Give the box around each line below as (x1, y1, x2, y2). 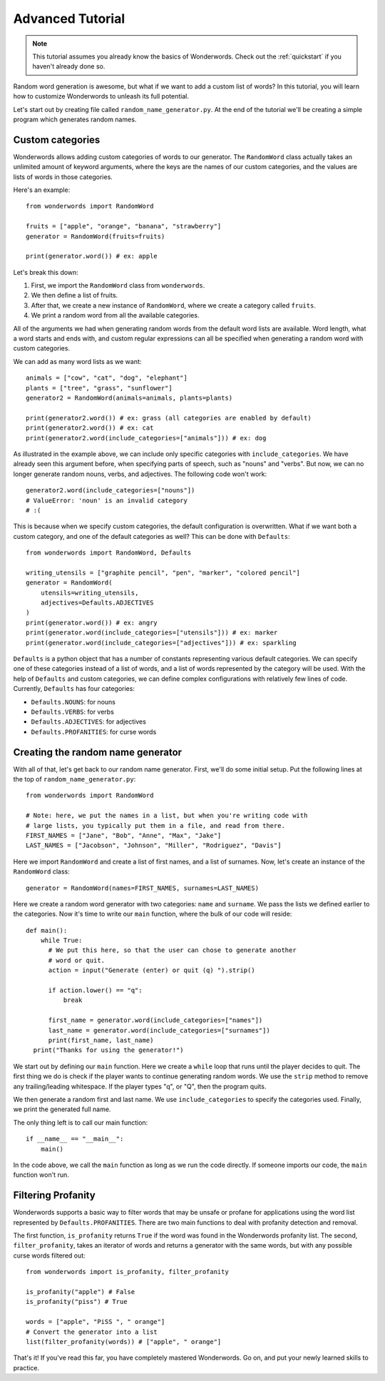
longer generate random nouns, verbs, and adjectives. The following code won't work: (13, 470, 267, 478)
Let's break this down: (13, 268, 78, 276)
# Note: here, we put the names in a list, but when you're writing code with (26, 811, 308, 820)
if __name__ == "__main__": (26, 1135, 124, 1143)
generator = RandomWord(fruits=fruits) (26, 232, 165, 241)
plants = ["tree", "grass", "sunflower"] (26, 384, 173, 392)
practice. (13, 1363, 39, 1372)
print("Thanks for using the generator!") (33, 1046, 185, 1054)
